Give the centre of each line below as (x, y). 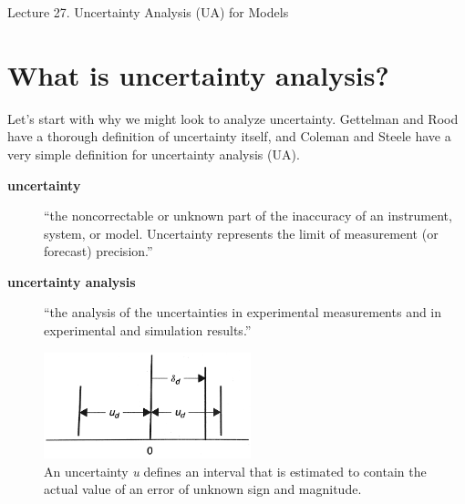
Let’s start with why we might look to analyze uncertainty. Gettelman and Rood (233, 118)
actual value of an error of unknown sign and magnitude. (203, 489)
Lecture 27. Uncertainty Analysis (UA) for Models (148, 12)
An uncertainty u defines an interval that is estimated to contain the (235, 471)
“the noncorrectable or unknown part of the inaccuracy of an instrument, (248, 216)
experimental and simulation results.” (148, 330)
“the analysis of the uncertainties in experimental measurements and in (243, 312)
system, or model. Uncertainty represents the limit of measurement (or (241, 233)
